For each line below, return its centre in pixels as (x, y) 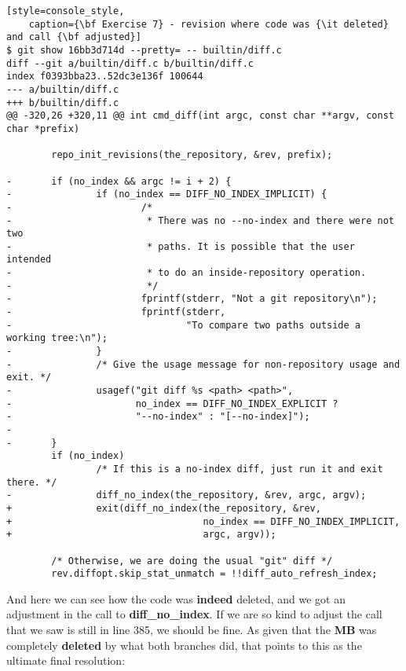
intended (29, 260)
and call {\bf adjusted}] (74, 37)
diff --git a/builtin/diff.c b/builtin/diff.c (130, 63)
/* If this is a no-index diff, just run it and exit (240, 469)
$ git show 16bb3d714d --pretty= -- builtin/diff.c (144, 50)
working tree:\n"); (57, 338)
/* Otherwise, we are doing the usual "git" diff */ (192, 561)
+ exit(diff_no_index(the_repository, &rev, (164, 508)
